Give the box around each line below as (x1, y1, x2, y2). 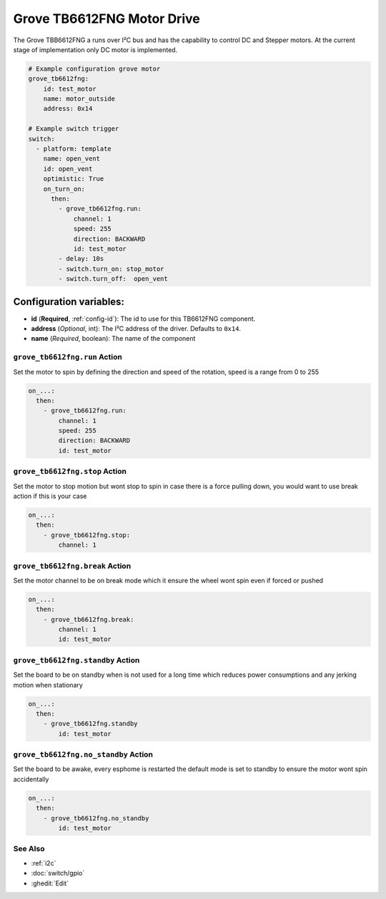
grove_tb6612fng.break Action (13, 561, 132, 571)
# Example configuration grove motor (28, 64, 161, 73)
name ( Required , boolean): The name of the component (31, 334, 196, 343)
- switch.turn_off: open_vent (58, 275, 168, 283)
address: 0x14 (43, 104, 93, 113)
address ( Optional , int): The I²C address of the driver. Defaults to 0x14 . (31, 324, 242, 333)
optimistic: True (43, 175, 104, 183)
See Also (13, 844, 45, 854)
